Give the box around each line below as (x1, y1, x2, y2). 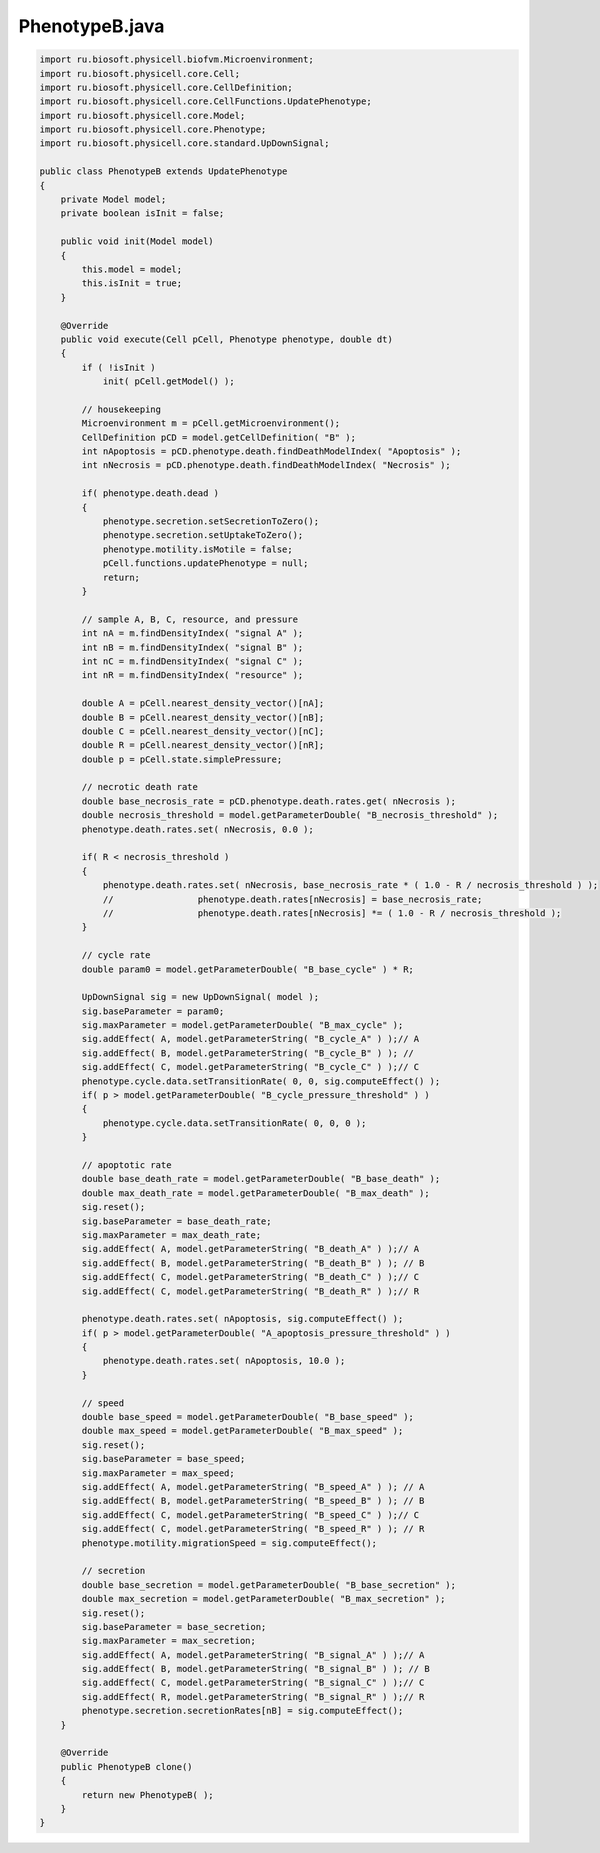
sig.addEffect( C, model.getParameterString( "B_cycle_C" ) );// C (81, 1061, 420, 1073)
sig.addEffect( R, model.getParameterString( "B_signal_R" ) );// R (81, 1691, 425, 1702)
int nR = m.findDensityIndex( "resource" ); (81, 670, 304, 681)
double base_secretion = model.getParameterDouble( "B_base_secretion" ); (81, 1579, 457, 1590)
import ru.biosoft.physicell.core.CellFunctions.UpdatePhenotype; (39, 96, 372, 107)
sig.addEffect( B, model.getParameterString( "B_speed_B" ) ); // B (81, 1495, 425, 1507)
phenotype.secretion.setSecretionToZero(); (102, 516, 320, 527)
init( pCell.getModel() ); (102, 376, 235, 387)
